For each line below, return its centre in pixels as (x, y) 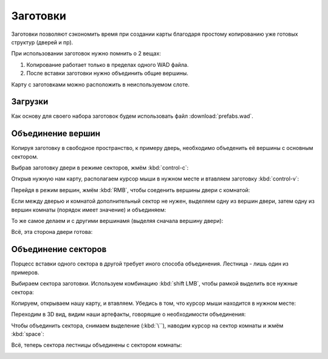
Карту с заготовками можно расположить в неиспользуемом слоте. (100, 84)
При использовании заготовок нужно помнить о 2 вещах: (86, 53)
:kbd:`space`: (28, 334)
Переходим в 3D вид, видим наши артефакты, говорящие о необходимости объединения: (128, 314)
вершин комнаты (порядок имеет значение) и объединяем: (89, 210)
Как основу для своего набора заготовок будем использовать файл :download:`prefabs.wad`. (132, 116)
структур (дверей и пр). (42, 42)
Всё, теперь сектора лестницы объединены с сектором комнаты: (97, 345)
